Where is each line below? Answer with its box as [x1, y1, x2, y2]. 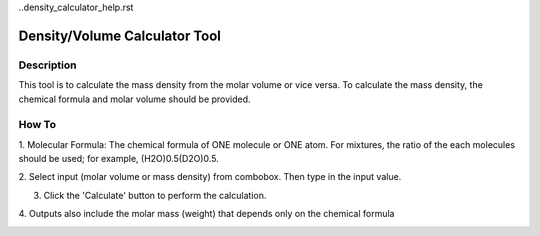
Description [18, 58, 77, 72]
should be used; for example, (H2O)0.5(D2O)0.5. [18, 153, 219, 165]
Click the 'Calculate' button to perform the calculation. [43, 189, 267, 201]
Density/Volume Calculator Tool [18, 27, 222, 44]
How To [18, 118, 57, 132]
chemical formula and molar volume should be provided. [18, 93, 251, 105]
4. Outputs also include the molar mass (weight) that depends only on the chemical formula [18, 208, 395, 220]
